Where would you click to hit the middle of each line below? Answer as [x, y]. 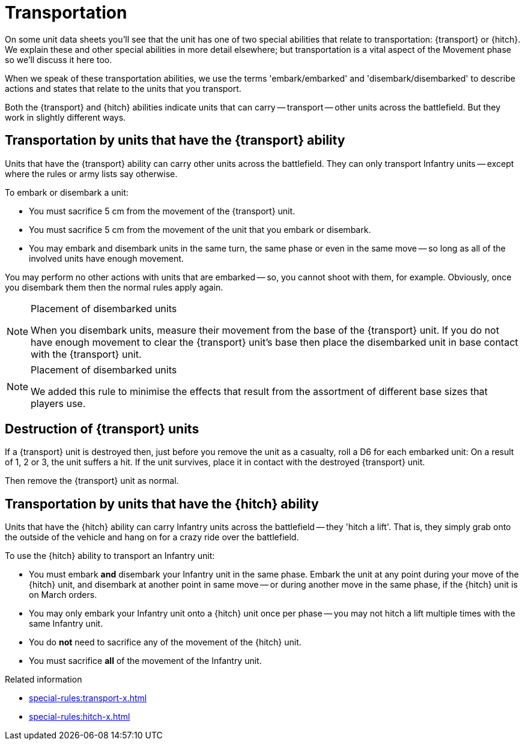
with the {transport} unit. [86, 354]
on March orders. [63, 595]
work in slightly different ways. [65, 117]
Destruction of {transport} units [102, 429]
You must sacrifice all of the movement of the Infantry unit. [145, 661]
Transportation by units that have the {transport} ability [175, 140]
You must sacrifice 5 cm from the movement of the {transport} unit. [162, 211]
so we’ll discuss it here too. [59, 59]
